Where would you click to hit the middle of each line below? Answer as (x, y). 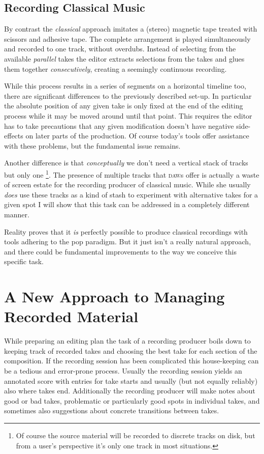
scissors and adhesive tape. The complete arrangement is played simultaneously (127, 38)
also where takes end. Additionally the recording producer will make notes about (130, 391)
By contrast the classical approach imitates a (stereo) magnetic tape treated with (131, 29)
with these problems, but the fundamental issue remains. (92, 145)
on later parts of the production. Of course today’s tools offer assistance (137, 136)
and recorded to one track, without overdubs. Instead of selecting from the (120, 49)
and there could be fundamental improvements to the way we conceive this (120, 251)
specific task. (24, 261)
